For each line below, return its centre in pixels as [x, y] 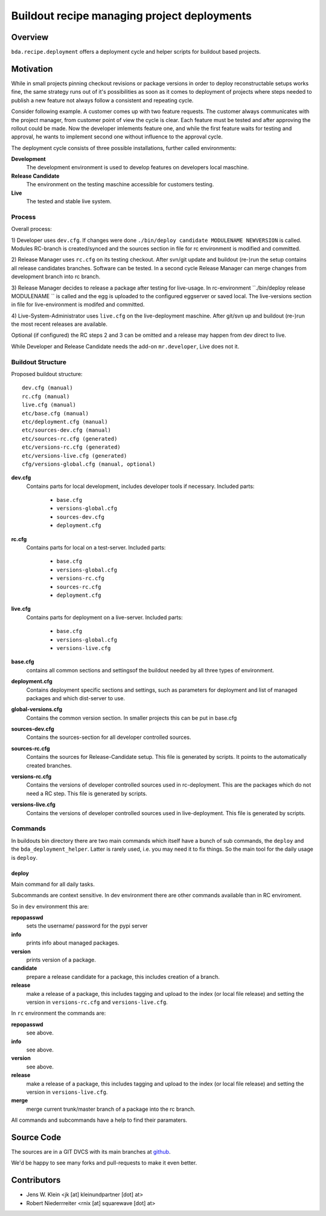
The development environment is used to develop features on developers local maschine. [137, 167]
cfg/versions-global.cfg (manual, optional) [89, 464]
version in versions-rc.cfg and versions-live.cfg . [97, 1002]
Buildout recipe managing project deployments [131, 16]
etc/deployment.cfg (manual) [65, 421]
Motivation [32, 69]
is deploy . [24, 857]
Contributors [36, 1180]
